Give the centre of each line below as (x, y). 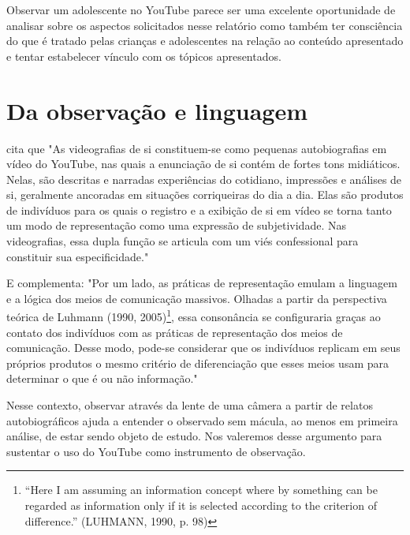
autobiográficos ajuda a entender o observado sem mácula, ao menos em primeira (202, 420)
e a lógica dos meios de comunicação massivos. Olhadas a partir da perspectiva (197, 298)
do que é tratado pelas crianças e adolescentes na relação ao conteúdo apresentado (205, 41)
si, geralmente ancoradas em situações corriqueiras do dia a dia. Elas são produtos (205, 195)
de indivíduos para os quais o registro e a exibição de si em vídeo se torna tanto (199, 210)
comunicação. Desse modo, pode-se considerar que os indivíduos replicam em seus (203, 348)
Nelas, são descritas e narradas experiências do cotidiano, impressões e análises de (204, 179)
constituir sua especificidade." (78, 256)
